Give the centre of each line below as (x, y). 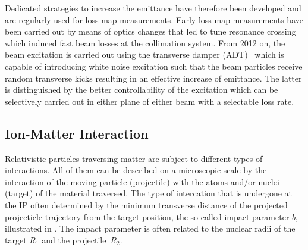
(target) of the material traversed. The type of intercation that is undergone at (148, 193)
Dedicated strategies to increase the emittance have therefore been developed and (153, 8)
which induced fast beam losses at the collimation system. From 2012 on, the (145, 43)
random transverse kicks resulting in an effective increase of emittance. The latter (153, 78)
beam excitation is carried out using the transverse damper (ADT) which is (144, 54)
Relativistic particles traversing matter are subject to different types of (134, 158)
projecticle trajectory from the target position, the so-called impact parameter (147, 216)
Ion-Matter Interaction (77, 133)
